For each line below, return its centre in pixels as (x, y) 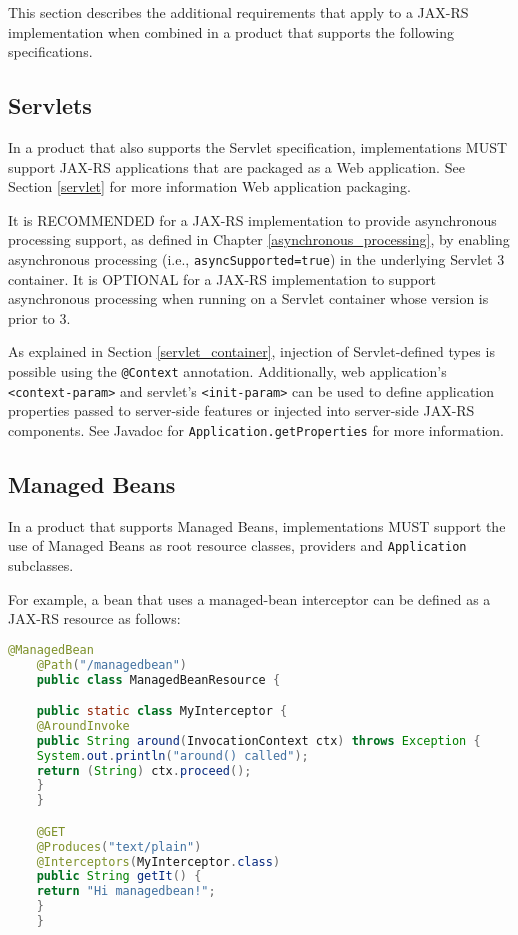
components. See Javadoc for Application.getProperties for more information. (256, 429)
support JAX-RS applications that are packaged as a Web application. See (236, 166)
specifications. (50, 51)
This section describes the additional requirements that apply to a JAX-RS (238, 12)
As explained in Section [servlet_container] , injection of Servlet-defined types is (251, 351)
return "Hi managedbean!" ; (126, 891)
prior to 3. (39, 317)
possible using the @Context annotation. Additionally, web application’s (227, 370)
